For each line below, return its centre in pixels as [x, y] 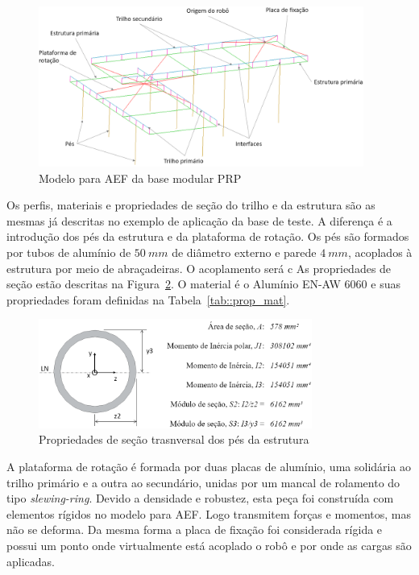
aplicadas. [31, 561]
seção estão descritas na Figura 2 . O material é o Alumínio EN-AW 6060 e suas [203, 284]
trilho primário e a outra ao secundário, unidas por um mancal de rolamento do [203, 482]
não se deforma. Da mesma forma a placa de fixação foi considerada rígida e [195, 529]
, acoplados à [380, 252]
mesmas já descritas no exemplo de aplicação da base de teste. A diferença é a [199, 220]
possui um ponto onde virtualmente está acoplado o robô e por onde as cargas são [209, 545]
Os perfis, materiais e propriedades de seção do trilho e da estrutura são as [191, 205]
